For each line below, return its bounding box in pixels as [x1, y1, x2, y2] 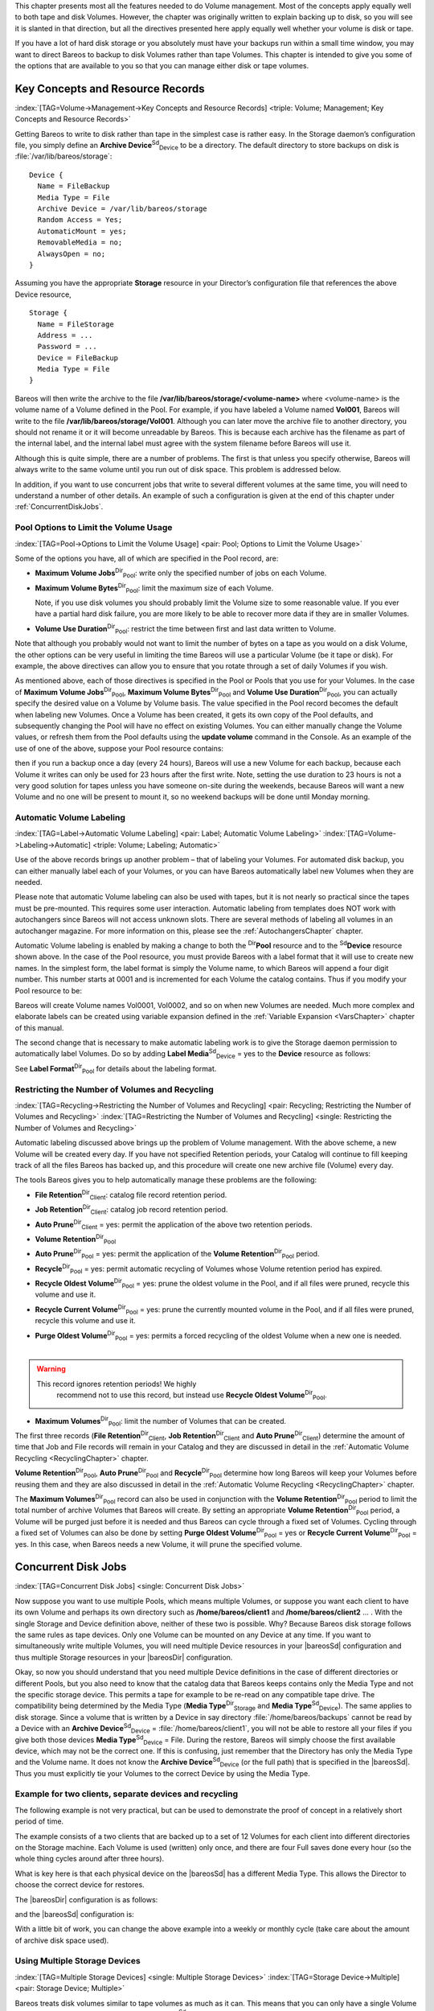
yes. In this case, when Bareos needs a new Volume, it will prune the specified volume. [14, 1539, 303, 1548]
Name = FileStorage [37, 319, 114, 329]
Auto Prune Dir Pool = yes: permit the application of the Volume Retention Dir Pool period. [35, 1248, 320, 1260]
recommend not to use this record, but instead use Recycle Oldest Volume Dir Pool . [56, 1388, 327, 1402]
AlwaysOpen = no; [37, 249, 106, 258]
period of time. [14, 1816, 64, 1826]
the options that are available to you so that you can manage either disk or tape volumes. [14, 60, 309, 70]
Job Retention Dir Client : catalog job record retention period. [35, 1203, 228, 1216]
